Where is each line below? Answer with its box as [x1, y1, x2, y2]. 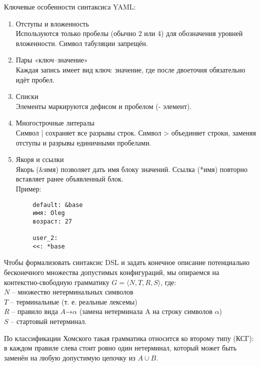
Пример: [15, 183, 41, 193]
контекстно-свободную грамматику [4, 276, 109, 287]
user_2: [32, 234, 58, 242]
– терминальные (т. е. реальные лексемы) [10, 296, 137, 306]
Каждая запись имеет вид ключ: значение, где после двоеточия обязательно [15, 64, 245, 74]
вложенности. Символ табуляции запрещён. [15, 37, 148, 48]
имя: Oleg [32, 209, 65, 217]
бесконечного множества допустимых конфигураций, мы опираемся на [4, 267, 219, 277]
